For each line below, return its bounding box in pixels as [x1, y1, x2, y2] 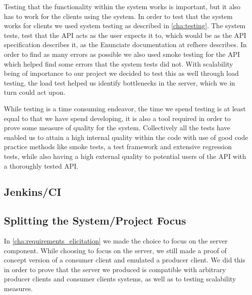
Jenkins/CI [4, 184, 62, 199]
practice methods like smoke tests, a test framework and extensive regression [4, 141, 232, 152]
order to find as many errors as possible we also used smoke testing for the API [4, 49, 240, 59]
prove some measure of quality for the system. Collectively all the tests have [4, 122, 231, 133]
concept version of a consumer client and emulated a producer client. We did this [4, 255, 245, 265]
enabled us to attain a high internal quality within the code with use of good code [4, 132, 249, 142]
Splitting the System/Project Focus [4, 213, 186, 228]
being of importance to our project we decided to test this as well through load [4, 68, 239, 78]
